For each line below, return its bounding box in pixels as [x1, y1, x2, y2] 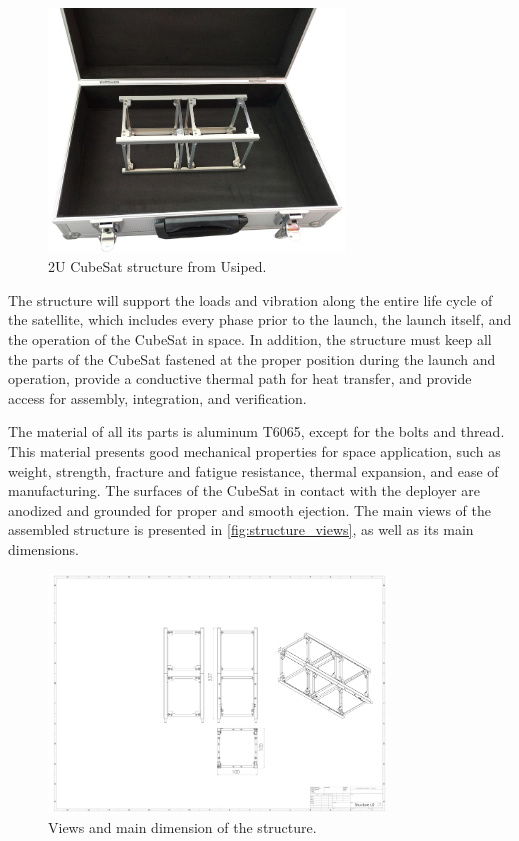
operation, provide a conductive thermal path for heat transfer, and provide [8, 368, 472, 389]
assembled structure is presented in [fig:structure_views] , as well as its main [8, 519, 474, 540]
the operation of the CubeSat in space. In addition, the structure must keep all [8, 329, 492, 350]
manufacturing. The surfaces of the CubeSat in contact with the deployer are [8, 480, 481, 501]
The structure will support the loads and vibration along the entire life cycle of [8, 289, 493, 310]
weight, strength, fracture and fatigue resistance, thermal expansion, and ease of [8, 460, 499, 481]
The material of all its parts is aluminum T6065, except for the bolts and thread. [8, 421, 505, 442]
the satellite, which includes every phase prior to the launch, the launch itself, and [8, 309, 512, 330]
